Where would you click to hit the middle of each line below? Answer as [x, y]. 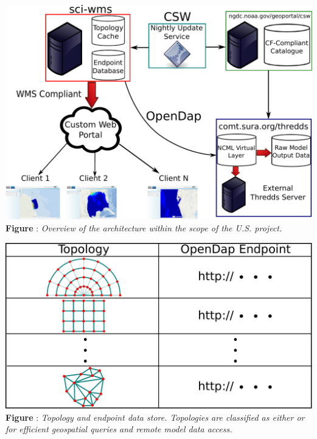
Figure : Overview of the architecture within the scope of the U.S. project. [144, 228]
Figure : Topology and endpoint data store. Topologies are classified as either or [155, 417]
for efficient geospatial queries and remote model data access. [119, 429]
